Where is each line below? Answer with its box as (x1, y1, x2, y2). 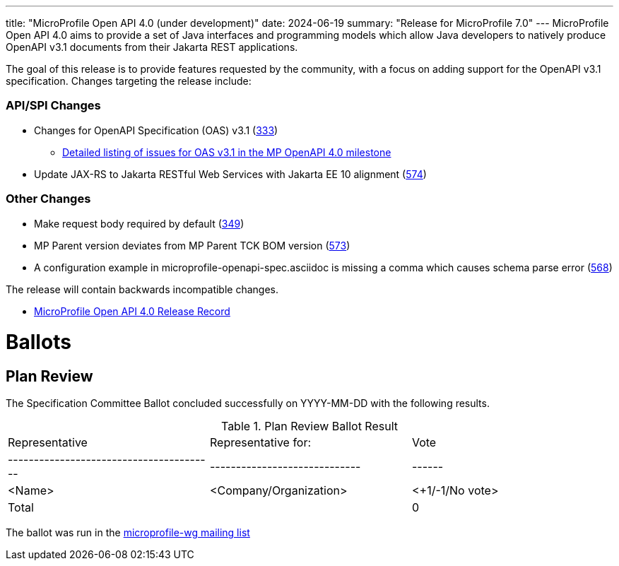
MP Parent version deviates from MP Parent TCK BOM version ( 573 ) (34, 239, 350, 252)
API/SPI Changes (6, 98, 101, 113)
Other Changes (6, 191, 91, 206)
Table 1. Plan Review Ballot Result (220, 419, 399, 434)
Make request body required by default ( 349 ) (34, 217, 244, 230)
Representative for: (209, 435, 312, 450)
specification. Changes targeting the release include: (6, 75, 252, 87)
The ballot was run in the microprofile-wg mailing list (6, 526, 250, 539)
